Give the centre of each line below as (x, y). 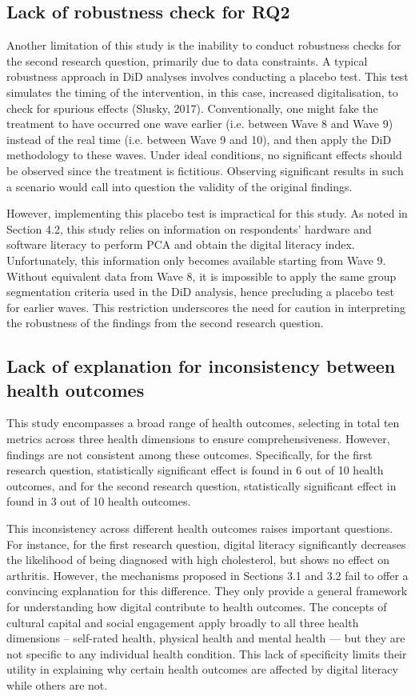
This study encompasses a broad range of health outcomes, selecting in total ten (203, 423)
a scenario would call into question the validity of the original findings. (180, 186)
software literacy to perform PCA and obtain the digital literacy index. (181, 244)
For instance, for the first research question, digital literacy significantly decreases (206, 544)
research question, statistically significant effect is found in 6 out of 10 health (195, 470)
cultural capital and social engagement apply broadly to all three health (183, 622)
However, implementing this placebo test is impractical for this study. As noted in (207, 213)
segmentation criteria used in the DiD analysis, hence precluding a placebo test (201, 292)
